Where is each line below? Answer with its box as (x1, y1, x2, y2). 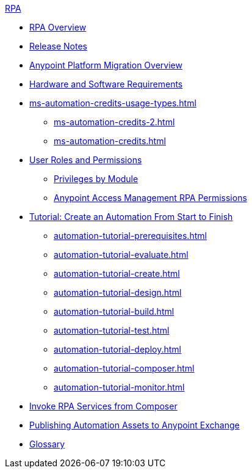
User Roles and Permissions (29, 155, 142, 165)
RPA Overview (29, 22, 87, 32)
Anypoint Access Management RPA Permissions (54, 193, 247, 203)
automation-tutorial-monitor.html (54, 382, 185, 392)
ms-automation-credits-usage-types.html (29, 98, 196, 108)
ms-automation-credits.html (54, 136, 166, 146)
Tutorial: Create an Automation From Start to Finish (29, 211, 233, 222)
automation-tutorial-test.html (54, 325, 170, 335)
